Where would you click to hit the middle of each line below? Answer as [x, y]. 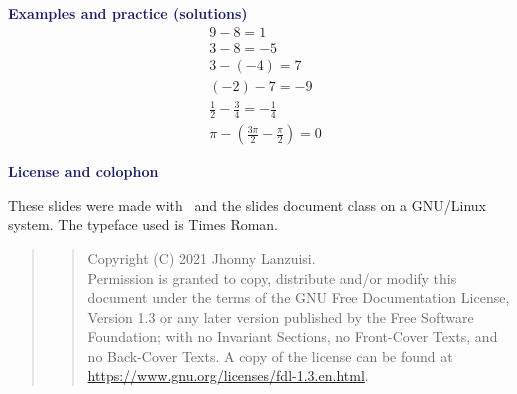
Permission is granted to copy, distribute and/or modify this [272, 277]
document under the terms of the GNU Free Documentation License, [298, 297]
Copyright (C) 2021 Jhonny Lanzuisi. [201, 257]
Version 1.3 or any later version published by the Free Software [280, 316]
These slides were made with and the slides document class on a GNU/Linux [247, 204]
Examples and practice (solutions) [128, 13]
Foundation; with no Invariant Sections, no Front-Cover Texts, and [292, 336]
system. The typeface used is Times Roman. [143, 224]
